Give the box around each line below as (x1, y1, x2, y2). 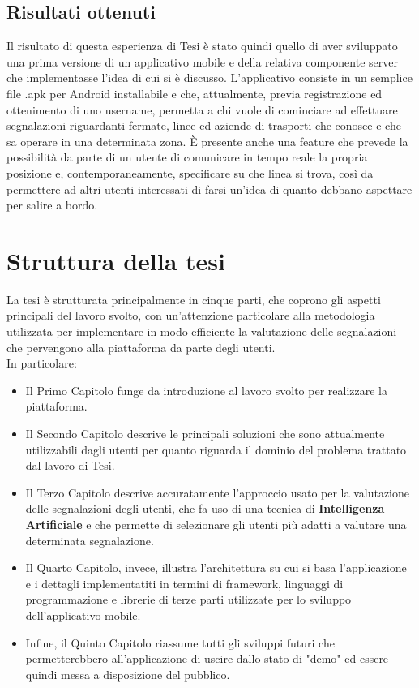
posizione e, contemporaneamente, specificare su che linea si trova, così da (6, 164, 374, 181)
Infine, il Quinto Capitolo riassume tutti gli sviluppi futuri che (25, 634, 335, 651)
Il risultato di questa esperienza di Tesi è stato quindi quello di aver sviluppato (6, 37, 398, 54)
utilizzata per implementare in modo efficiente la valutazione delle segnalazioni (6, 323, 397, 340)
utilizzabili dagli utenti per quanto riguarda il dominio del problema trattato (25, 441, 407, 458)
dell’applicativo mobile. (25, 606, 141, 623)
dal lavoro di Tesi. (25, 457, 115, 474)
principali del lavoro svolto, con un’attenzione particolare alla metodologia (6, 307, 375, 324)
